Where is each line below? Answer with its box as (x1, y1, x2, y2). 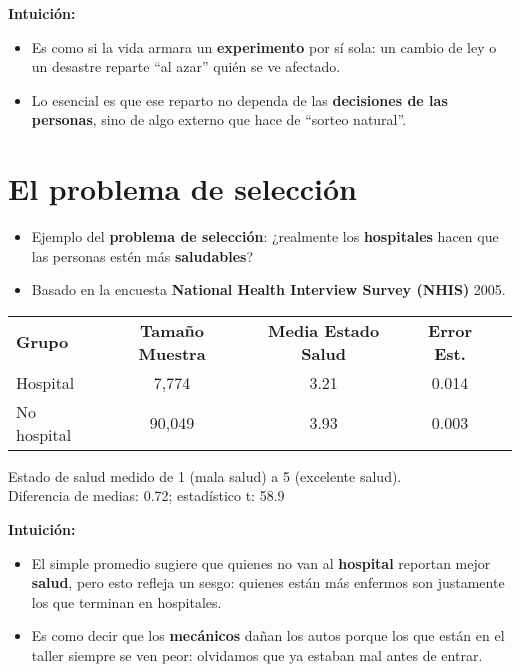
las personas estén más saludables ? (31, 245, 254, 266)
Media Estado (268, 318, 380, 342)
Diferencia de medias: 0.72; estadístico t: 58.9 (8, 485, 285, 506)
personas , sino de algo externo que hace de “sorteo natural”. (31, 109, 407, 130)
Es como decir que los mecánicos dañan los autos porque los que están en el (31, 625, 505, 646)
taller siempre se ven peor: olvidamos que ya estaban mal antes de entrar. (31, 645, 483, 666)
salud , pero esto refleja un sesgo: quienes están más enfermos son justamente (31, 572, 505, 593)
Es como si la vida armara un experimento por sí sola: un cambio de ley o (31, 36, 497, 57)
